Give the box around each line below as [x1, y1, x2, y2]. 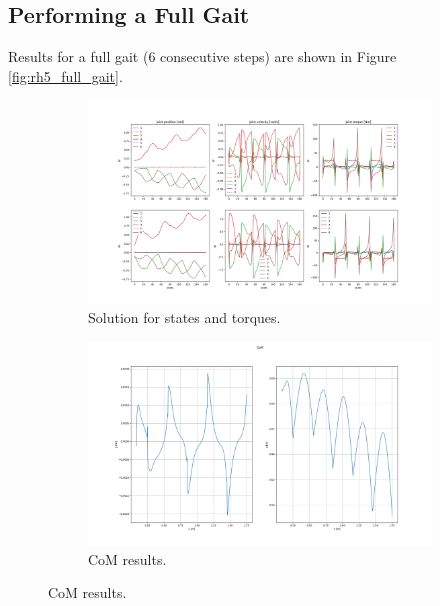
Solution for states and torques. [88, 307, 281, 328]
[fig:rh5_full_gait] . [8, 65, 123, 86]
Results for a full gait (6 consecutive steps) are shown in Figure [8, 46, 397, 67]
